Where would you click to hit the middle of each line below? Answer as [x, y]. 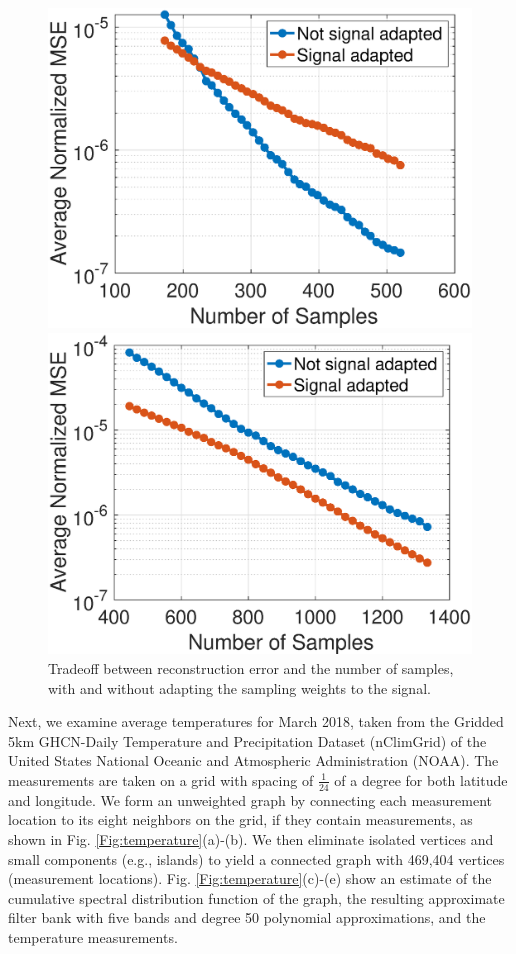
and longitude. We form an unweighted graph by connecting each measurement [250, 799]
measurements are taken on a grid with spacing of [161, 779]
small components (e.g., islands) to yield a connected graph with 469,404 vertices [256, 858]
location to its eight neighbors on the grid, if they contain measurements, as [240, 819]
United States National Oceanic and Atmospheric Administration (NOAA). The [253, 760]
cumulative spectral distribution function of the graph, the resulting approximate [256, 897]
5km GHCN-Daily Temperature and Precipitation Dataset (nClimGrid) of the [247, 740]
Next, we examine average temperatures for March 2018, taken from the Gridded [256, 721]
